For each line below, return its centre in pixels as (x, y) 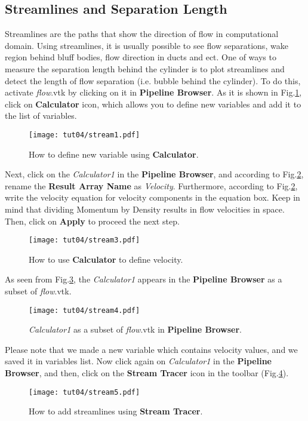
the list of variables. (41, 116)
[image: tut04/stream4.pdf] (84, 310)
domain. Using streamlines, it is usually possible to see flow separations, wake (147, 45)
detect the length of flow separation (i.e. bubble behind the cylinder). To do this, (153, 80)
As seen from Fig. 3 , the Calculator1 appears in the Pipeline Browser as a (144, 279)
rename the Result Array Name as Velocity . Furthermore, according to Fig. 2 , (151, 185)
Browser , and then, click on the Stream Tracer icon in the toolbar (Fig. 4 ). (147, 373)
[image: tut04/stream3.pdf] (84, 240)
